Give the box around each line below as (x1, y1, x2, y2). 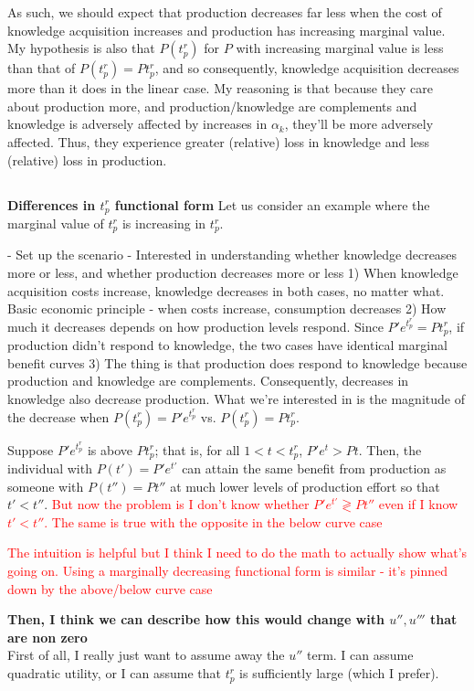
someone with (7, 476, 84, 495)
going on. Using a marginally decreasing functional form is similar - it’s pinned (7, 561, 448, 580)
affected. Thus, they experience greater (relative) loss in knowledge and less (7, 132, 430, 151)
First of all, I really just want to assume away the (7, 645, 285, 664)
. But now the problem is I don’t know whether (44, 494, 310, 514)
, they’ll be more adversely (284, 114, 434, 133)
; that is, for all (154, 440, 240, 459)
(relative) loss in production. (7, 150, 167, 169)
